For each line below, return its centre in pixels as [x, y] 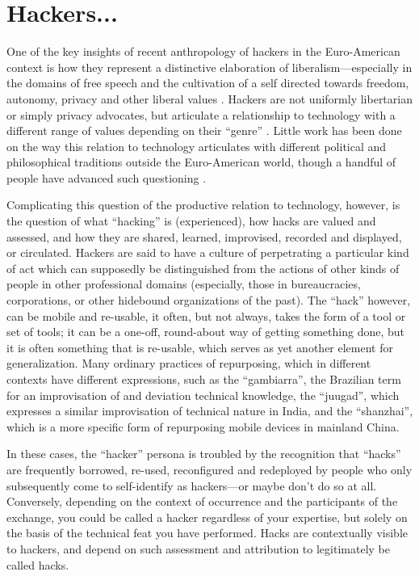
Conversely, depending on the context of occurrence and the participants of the [202, 501]
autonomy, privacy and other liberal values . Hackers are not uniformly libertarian [209, 98]
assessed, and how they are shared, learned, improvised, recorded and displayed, [204, 236]
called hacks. [38, 564]
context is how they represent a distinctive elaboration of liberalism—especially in [209, 67]
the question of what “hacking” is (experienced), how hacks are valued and [191, 221]
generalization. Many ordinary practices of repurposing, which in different [189, 363]
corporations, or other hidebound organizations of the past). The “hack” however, [209, 300]
